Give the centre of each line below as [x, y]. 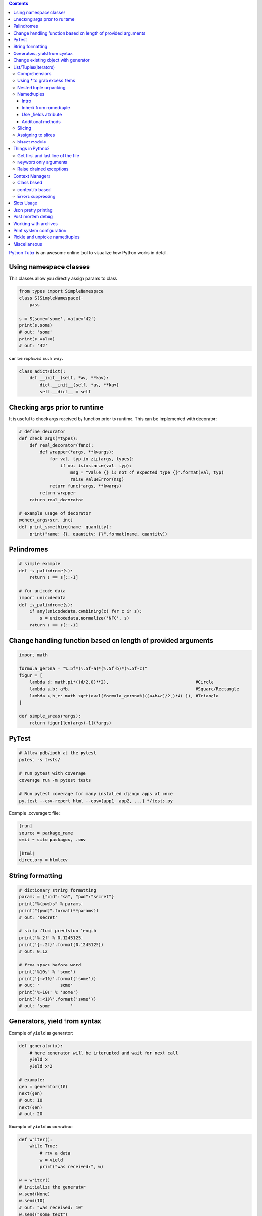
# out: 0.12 [33, 951]
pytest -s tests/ [40, 760]
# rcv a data [55, 1153]
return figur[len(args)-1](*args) [70, 723]
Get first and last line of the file [49, 155]
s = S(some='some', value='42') [58, 318]
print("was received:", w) [72, 1167]
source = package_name [46, 833]
